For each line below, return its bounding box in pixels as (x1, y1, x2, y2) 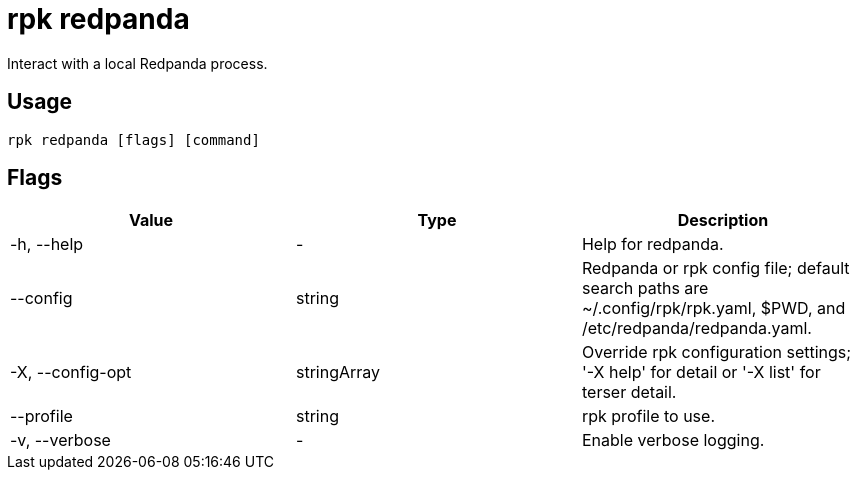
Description (677, 210, 769, 231)
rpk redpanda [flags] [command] (7, 131, 260, 148)
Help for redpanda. (581, 234, 724, 255)
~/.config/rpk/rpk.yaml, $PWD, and (581, 298, 846, 319)
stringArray (295, 362, 381, 383)
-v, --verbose (10, 430, 111, 451)
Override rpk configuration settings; (581, 342, 852, 363)
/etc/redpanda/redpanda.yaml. (581, 318, 812, 339)
